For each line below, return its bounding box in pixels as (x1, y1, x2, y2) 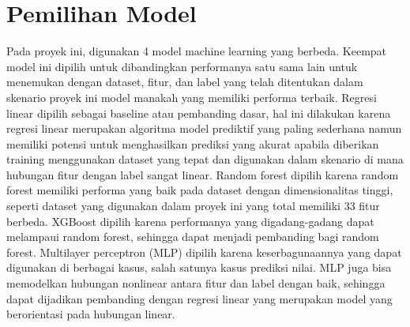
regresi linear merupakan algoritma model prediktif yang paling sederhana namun (6, 120, 402, 137)
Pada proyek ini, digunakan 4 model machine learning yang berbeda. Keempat (6, 43, 387, 59)
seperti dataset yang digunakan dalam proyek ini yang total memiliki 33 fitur (6, 197, 380, 214)
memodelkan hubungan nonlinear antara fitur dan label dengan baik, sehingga (6, 275, 386, 291)
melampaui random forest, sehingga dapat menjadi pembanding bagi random (6, 228, 379, 245)
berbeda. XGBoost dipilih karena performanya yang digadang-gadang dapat (6, 212, 374, 229)
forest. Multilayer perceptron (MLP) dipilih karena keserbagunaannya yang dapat (6, 243, 402, 260)
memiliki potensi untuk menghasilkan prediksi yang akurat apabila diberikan (6, 135, 379, 152)
